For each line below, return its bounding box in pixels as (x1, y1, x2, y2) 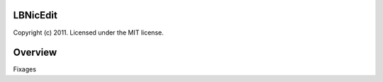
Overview (13, 47, 57, 59)
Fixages (13, 65, 37, 74)
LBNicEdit (13, 9, 58, 21)
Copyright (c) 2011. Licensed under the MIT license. (13, 28, 164, 37)
